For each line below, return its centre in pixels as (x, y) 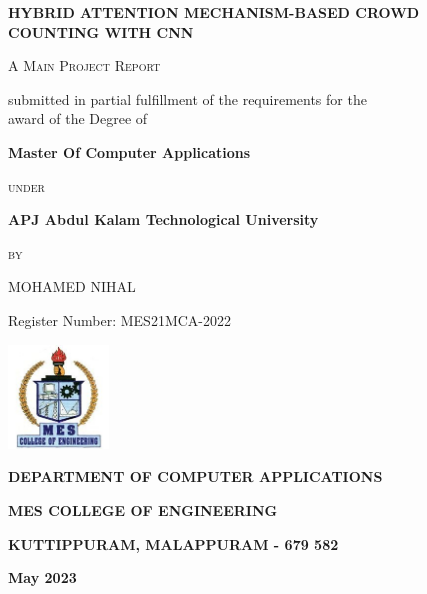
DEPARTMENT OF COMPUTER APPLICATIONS (195, 476)
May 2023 (42, 577)
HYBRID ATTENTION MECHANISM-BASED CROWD (214, 12)
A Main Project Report (84, 65)
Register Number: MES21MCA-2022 (119, 319)
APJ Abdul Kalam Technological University (163, 219)
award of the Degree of (78, 118)
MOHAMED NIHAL (72, 286)
